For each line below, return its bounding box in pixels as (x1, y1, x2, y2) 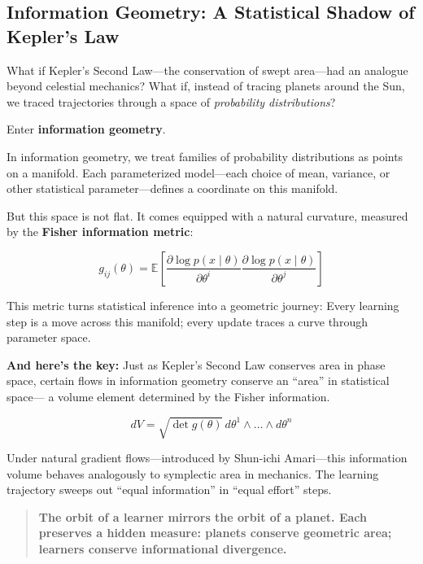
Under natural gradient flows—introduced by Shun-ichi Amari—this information (7, 449, 408, 466)
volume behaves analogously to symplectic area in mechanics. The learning (7, 465, 379, 482)
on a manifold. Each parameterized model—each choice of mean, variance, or (7, 164, 390, 181)
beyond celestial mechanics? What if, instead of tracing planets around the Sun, (7, 77, 405, 94)
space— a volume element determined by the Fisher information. (7, 387, 330, 404)
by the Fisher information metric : (7, 223, 194, 240)
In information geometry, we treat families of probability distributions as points (7, 147, 403, 164)
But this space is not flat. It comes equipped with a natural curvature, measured (7, 207, 408, 224)
